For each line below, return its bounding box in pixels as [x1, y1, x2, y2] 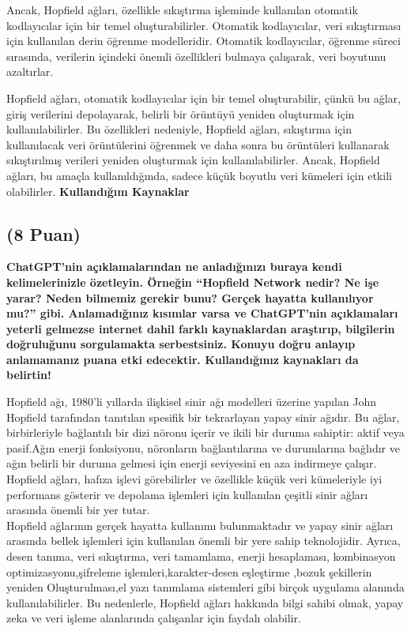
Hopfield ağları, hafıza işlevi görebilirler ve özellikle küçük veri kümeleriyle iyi [6, 471, 383, 487]
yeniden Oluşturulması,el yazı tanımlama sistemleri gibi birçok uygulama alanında [6, 579, 405, 595]
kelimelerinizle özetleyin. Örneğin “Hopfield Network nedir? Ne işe [6, 273, 379, 290]
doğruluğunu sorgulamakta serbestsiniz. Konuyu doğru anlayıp [6, 336, 356, 352]
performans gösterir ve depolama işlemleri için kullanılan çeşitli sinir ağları [6, 486, 368, 502]
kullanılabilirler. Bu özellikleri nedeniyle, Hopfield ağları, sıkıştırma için [6, 121, 352, 137]
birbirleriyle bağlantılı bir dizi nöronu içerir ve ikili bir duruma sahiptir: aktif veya [6, 424, 405, 441]
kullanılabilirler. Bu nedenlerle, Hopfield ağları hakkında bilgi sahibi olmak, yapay [6, 594, 404, 610]
